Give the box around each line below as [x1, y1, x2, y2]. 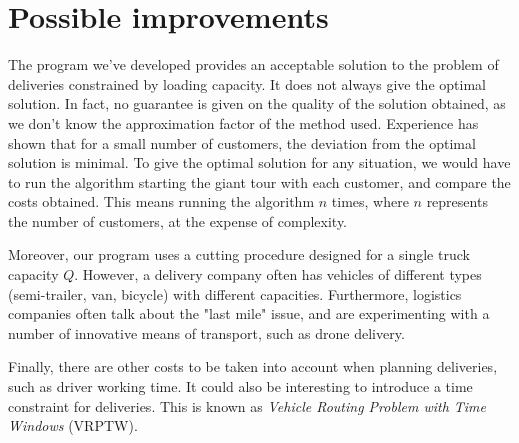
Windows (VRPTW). [8, 415, 138, 436]
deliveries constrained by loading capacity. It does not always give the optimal [8, 73, 486, 94]
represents [426, 191, 488, 212]
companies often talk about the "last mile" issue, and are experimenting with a [8, 303, 490, 324]
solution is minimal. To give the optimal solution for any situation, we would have [8, 152, 511, 173]
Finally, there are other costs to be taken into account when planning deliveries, [8, 356, 498, 377]
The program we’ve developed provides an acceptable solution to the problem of [8, 54, 499, 75]
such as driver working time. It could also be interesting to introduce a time [8, 376, 473, 397]
